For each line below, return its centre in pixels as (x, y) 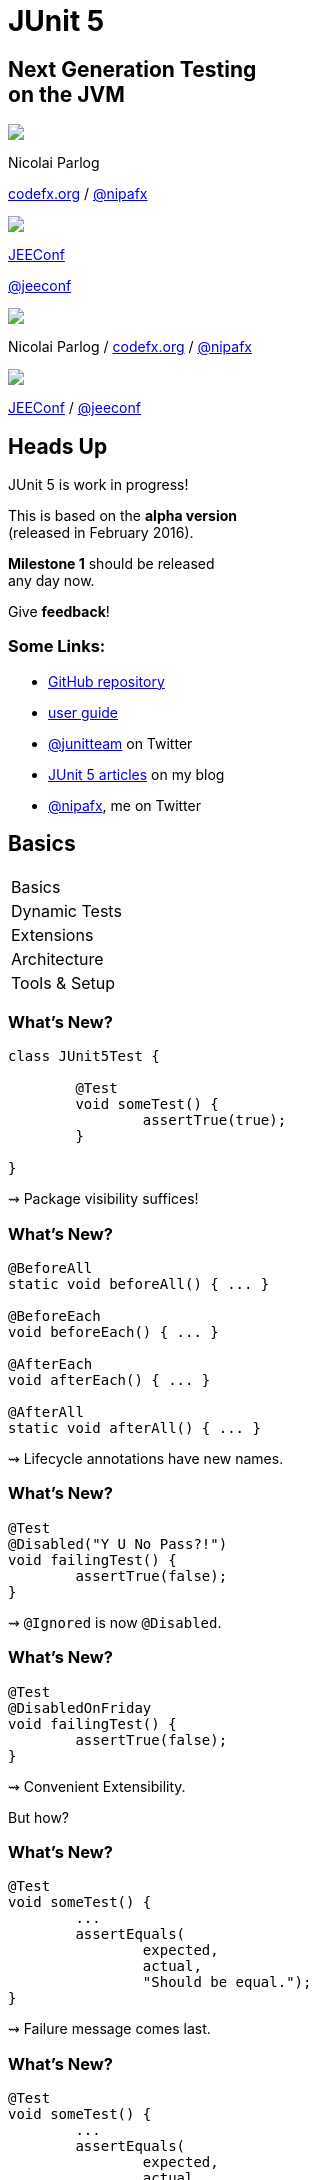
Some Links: (57, 646)
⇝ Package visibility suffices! (103, 1199)
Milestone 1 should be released (111, 564)
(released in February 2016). (101, 533)
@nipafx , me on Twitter (124, 805)
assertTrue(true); (214, 1120)
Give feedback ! (59, 612)
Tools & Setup (63, 982)
